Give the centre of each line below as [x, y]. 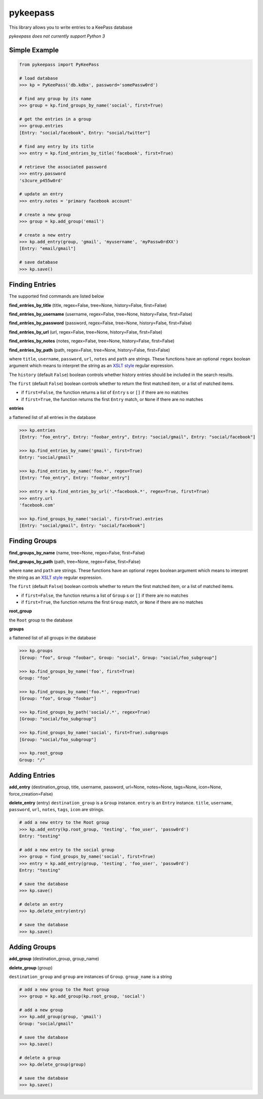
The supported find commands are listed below [56, 296]
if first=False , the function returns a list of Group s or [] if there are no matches [105, 595]
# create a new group [45, 215]
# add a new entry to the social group [67, 850]
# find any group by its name [55, 98]
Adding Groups [32, 947]
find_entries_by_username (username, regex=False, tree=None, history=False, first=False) [101, 314]
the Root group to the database [41, 620]
